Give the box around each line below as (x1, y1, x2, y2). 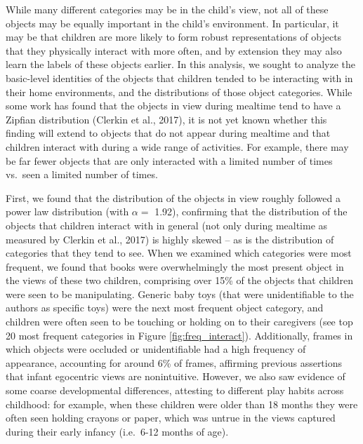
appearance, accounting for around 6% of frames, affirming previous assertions (6, 355, 343, 370)
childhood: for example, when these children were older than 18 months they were (6, 396, 358, 411)
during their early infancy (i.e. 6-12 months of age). (6, 424, 229, 438)
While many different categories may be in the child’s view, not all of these (6, 2, 329, 16)
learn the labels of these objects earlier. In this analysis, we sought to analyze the (6, 57, 356, 72)
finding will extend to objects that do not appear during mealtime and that (6, 126, 331, 140)
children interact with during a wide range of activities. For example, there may (6, 139, 349, 154)
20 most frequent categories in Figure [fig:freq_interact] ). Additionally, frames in (6, 328, 353, 342)
